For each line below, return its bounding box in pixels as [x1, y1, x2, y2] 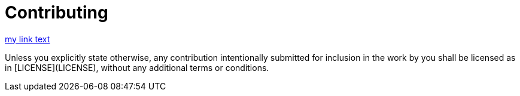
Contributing [5, 2, 108, 23]
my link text [5, 33, 50, 44]
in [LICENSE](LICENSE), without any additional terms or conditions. [5, 62, 269, 73]
